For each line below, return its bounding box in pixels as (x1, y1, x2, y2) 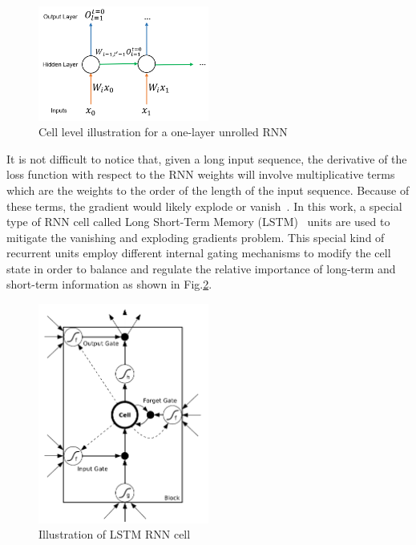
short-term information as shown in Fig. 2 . (6, 276, 212, 293)
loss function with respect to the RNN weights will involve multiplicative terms (6, 166, 395, 183)
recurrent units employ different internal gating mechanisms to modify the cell (6, 244, 391, 261)
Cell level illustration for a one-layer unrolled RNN (38, 123, 288, 140)
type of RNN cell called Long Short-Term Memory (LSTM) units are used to (6, 213, 390, 230)
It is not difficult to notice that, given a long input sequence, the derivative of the (6, 150, 407, 167)
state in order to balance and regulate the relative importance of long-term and (6, 260, 396, 277)
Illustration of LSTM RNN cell (38, 526, 191, 543)
